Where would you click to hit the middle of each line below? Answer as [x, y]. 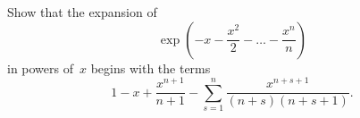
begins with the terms [151, 67]
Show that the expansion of [82, 12]
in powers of [41, 67]
